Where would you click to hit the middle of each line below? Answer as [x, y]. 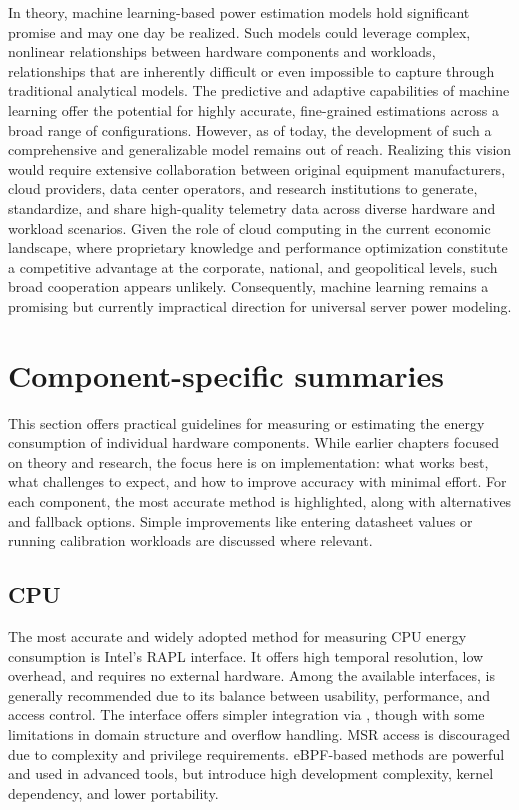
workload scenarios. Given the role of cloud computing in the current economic [249, 227]
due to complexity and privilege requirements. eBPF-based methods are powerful [256, 753]
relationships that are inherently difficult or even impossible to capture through [251, 70]
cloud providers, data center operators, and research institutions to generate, [243, 188]
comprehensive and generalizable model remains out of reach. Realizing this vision [260, 149]
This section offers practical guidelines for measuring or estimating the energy [246, 422]
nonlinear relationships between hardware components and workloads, [222, 51]
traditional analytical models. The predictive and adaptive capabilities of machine [259, 90]
